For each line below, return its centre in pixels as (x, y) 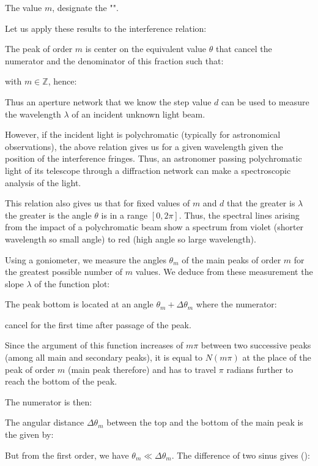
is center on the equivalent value (146, 49)
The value (24, 7)
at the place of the (277, 357)
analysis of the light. (43, 182)
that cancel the (244, 49)
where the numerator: (236, 304)
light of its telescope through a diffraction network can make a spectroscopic (148, 170)
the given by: (29, 434)
